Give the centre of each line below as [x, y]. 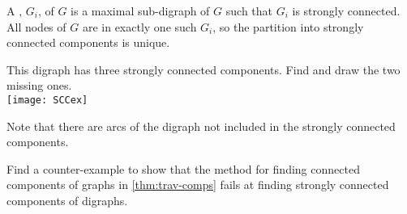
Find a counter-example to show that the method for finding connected [183, 168]
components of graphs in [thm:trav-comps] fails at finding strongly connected [198, 185]
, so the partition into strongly [288, 26]
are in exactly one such [139, 26]
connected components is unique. [88, 42]
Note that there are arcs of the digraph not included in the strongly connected [201, 126]
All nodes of [36, 26]
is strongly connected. [346, 10]
